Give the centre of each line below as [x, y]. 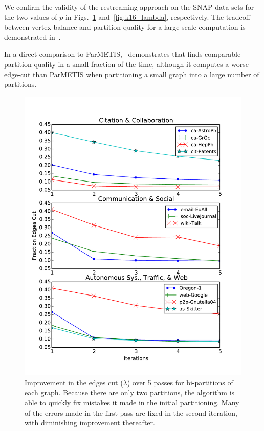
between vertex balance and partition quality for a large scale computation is [125, 27]
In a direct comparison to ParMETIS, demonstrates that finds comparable [123, 54]
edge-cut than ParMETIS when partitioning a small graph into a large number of [132, 74]
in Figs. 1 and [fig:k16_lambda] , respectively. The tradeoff [158, 17]
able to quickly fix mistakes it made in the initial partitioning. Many [132, 402]
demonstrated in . [32, 37]
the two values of [31, 17]
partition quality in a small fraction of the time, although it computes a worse [126, 64]
